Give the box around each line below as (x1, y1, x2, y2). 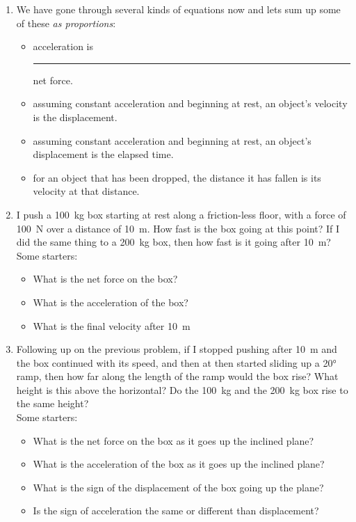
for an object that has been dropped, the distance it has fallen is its (33, 170, 321, 184)
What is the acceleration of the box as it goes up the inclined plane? (33, 457, 325, 471)
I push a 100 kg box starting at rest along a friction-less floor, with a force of (16, 207, 346, 221)
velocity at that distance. (33, 184, 140, 198)
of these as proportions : (16, 15, 116, 30)
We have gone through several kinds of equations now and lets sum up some (16, 2, 341, 16)
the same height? (16, 396, 89, 411)
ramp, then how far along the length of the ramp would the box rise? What (16, 369, 339, 383)
